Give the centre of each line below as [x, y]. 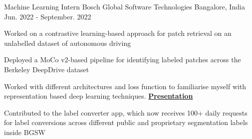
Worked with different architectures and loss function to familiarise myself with [125, 86]
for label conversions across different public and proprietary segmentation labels [126, 122]
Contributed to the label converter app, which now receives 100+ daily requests [126, 112]
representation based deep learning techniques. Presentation [99, 96]
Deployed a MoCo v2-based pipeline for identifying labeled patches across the [123, 60]
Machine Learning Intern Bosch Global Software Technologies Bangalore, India [125, 6]
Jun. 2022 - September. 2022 [48, 16]
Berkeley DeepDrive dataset [47, 69]
